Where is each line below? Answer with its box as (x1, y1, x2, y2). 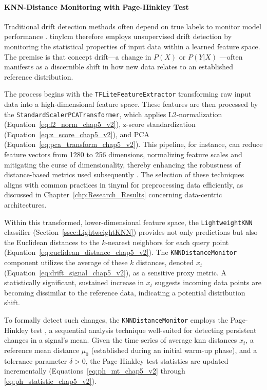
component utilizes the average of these (4, 257, 128, 268)
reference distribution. (4, 71, 73, 82)
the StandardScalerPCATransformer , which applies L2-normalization (4, 108, 222, 119)
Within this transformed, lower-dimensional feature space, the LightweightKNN (4, 216, 253, 227)
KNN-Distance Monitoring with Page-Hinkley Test (4, 1, 189, 12)
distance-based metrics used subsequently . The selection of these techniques (4, 169, 244, 180)
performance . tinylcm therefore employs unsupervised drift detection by (4, 31, 232, 42)
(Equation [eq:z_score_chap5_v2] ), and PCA (4, 128, 149, 139)
